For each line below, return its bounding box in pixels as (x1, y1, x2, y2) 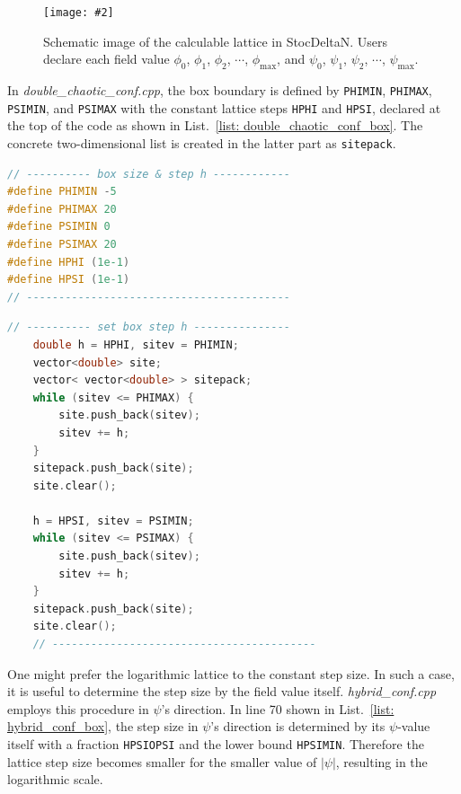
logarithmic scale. (7, 770, 103, 789)
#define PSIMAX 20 (7, 237, 117, 251)
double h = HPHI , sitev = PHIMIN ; (32, 338, 239, 351)
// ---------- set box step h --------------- (7, 321, 290, 334)
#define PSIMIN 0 (7, 220, 111, 234)
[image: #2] (43, 6, 114, 19)
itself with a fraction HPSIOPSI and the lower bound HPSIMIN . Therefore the (7, 735, 424, 754)
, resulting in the (335, 752, 428, 771)
